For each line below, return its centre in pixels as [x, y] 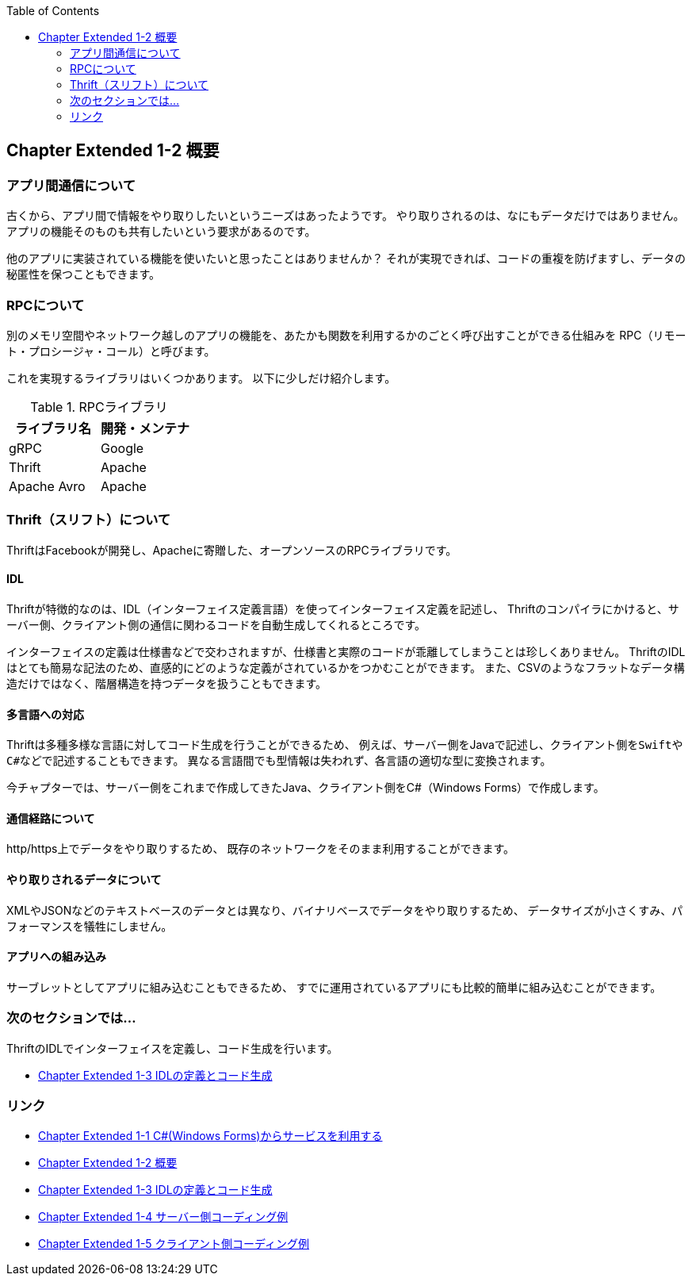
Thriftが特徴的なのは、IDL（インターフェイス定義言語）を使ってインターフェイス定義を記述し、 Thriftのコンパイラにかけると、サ [343, 608]
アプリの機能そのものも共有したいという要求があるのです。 [161, 232]
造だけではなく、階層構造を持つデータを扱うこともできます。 [167, 683]
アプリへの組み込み [56, 957]
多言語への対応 [45, 714]
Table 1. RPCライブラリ [99, 407]
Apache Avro [47, 486]
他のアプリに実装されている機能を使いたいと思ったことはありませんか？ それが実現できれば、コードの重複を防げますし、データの [346, 259]
